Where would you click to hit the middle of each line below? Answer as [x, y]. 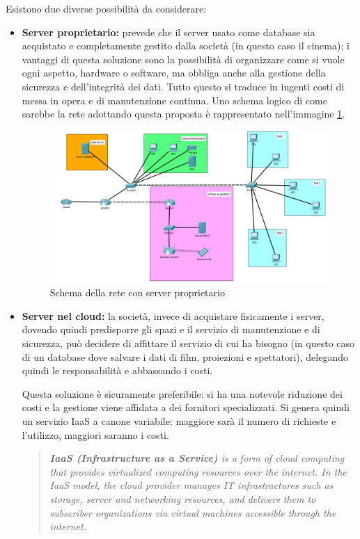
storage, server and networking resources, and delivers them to [183, 498]
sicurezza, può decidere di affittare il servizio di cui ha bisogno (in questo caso [188, 343]
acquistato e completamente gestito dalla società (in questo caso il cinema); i [186, 46]
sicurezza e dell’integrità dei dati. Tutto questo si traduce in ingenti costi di [183, 86]
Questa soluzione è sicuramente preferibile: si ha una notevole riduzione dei [182, 393]
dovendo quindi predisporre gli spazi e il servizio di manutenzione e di [171, 329]
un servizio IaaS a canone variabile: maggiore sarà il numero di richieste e [179, 420]
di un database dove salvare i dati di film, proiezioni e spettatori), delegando [185, 356]
